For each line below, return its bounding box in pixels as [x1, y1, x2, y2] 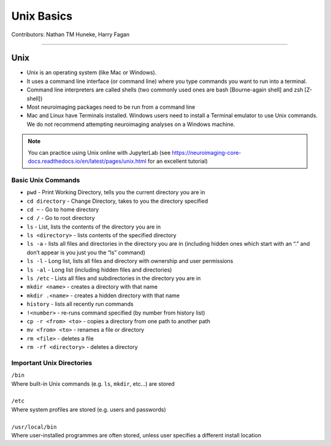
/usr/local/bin [11, 423, 58, 430]
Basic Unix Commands [11, 176, 80, 184]
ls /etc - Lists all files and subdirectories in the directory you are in [26, 275, 201, 282]
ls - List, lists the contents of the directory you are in [26, 223, 161, 230]
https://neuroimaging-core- [172, 149, 242, 156]
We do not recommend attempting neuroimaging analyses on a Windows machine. [26, 120, 235, 128]
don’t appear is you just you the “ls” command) [26, 249, 146, 256]
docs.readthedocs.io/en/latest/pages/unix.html [28, 157, 146, 165]
